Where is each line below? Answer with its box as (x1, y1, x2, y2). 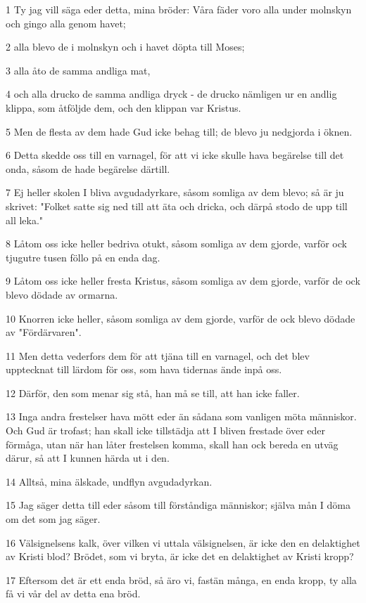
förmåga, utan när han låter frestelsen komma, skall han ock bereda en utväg (6, 436, 339, 451)
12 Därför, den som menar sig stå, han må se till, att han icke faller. (6, 385, 300, 400)
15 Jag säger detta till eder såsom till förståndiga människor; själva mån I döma (6, 498, 351, 512)
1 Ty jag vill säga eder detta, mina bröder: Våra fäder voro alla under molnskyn (6, 2, 352, 16)
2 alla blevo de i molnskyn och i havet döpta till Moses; (6, 39, 245, 54)
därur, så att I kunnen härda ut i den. (6, 450, 170, 465)
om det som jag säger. (6, 512, 101, 526)
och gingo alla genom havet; (6, 15, 126, 30)
